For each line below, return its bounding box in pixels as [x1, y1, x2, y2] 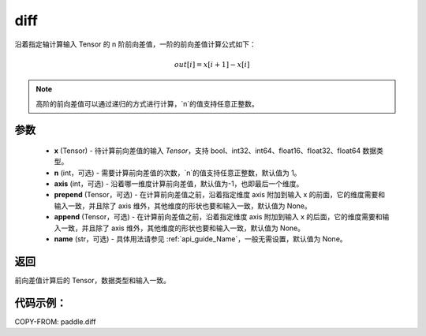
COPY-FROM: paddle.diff [14, 316, 96, 327]
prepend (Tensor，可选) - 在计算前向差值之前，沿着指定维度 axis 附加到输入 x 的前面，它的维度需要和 [54, 190, 386, 200]
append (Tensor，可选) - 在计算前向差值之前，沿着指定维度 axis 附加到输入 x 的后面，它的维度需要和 [54, 212, 383, 222]
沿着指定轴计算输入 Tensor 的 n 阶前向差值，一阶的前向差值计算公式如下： [14, 39, 256, 49]
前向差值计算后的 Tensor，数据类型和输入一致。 [14, 275, 171, 285]
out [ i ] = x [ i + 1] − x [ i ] [174, 60, 250, 69]
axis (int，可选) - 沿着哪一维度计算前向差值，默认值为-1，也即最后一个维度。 [54, 179, 304, 189]
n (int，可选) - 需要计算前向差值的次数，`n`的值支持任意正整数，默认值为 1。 [54, 168, 301, 177]
